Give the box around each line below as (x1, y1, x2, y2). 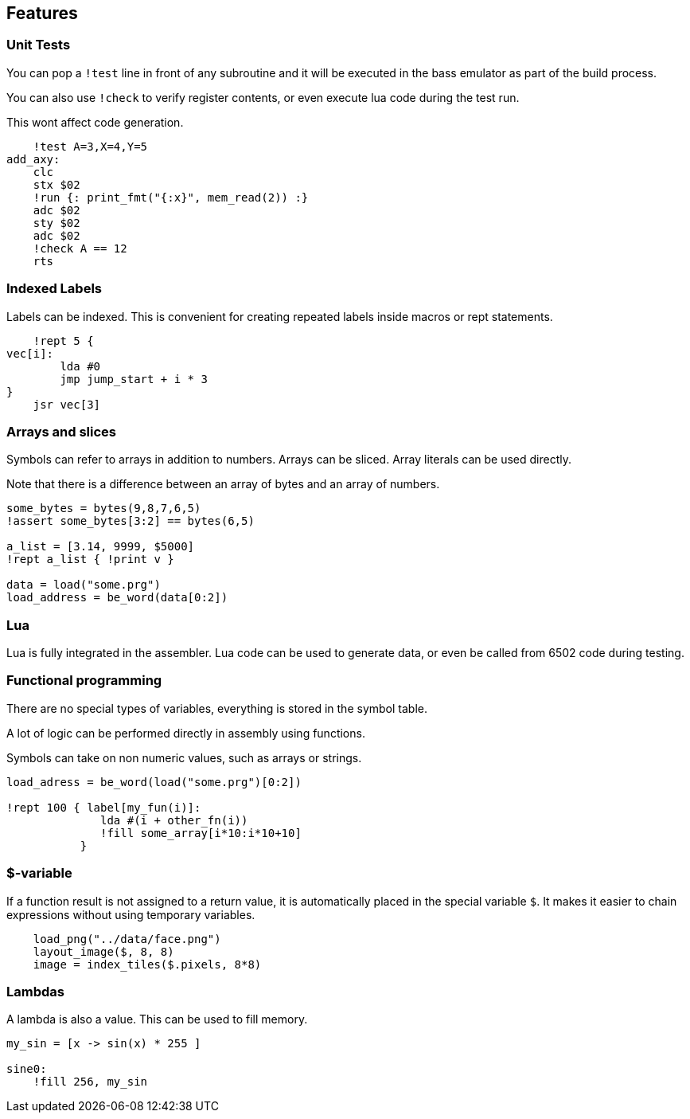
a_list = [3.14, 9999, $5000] (6, 540, 195, 554)
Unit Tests (6, 37, 71, 53)
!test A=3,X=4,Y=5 (33, 139, 148, 153)
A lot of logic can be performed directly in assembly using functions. (6, 726, 365, 740)
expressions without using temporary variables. (6, 907, 255, 921)
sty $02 (33, 216, 80, 229)
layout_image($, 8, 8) (33, 945, 174, 958)
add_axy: (6, 152, 60, 166)
